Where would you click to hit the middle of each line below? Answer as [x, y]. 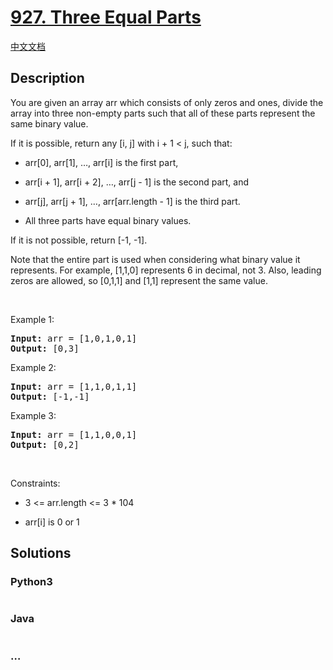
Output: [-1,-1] [50, 396]
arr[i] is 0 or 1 [52, 522]
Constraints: [35, 483]
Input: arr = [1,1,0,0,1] [74, 434]
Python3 [31, 582]
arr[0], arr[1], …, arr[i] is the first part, [101, 162]
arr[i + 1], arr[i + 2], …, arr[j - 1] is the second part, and [137, 182]
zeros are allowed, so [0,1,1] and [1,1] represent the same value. [139, 280]
